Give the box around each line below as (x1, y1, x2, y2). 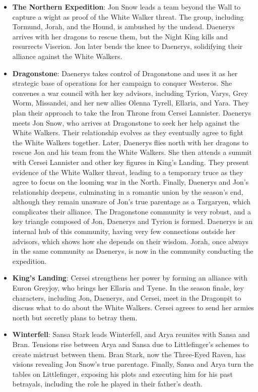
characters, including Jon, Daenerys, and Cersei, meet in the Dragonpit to (12, 292, 241, 303)
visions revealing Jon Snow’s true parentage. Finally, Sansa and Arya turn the (12, 359, 253, 369)
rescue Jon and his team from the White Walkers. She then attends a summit (12, 147, 252, 157)
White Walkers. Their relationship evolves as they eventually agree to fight (12, 127, 243, 138)
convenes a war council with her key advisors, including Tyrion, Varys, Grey (12, 87, 248, 98)
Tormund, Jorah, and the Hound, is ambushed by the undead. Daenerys (12, 21, 235, 32)
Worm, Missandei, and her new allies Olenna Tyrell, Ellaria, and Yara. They (12, 97, 249, 108)
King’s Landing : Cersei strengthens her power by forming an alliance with (12, 272, 247, 283)
